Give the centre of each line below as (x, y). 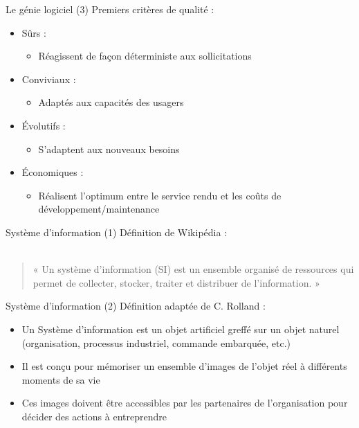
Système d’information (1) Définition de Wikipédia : (117, 232)
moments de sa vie (61, 379)
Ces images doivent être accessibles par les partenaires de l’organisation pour (185, 403)
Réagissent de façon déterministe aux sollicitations (145, 56)
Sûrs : (34, 32)
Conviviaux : (49, 79)
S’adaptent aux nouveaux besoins (109, 149)
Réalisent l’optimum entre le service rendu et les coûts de (160, 195)
